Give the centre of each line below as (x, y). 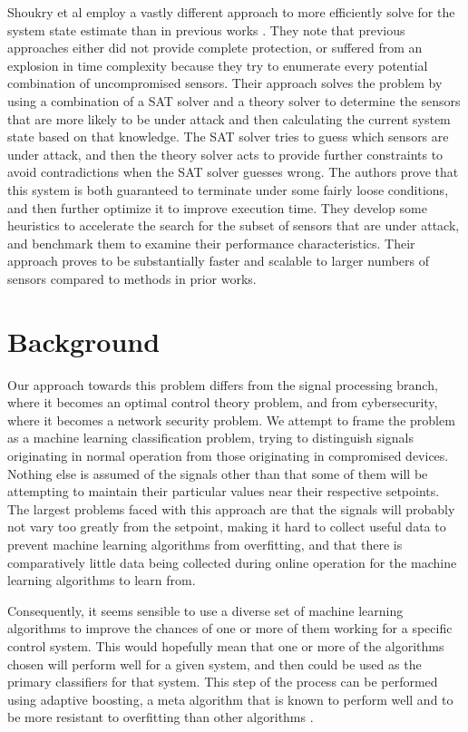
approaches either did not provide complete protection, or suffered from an (215, 48)
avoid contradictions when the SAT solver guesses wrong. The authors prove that (233, 172)
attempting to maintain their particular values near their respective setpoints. (224, 491)
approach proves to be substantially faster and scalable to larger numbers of (219, 261)
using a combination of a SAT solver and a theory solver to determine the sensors (234, 100)
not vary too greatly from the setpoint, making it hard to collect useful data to (227, 527)
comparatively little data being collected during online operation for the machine (232, 562)
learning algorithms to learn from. (102, 580)
